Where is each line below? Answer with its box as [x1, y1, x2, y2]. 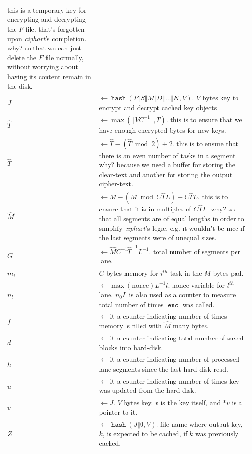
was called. [182, 299, 215, 309]
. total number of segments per [149, 246, 240, 256]
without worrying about [7, 62, 78, 72]
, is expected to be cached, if [102, 428, 188, 438]
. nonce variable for [168, 280, 225, 290]
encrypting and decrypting [7, 14, 86, 24]
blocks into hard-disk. [99, 342, 163, 352]
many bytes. [173, 321, 209, 331]
